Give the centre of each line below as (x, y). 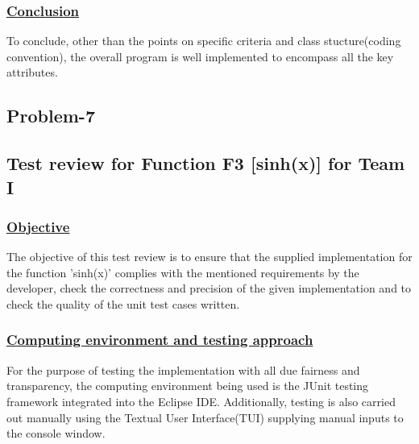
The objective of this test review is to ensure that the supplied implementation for (209, 257)
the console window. (56, 433)
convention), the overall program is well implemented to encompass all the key (200, 56)
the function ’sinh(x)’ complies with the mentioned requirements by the (183, 272)
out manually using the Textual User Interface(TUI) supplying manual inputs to (205, 417)
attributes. (32, 72)
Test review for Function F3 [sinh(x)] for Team (206, 163)
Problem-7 (51, 116)
